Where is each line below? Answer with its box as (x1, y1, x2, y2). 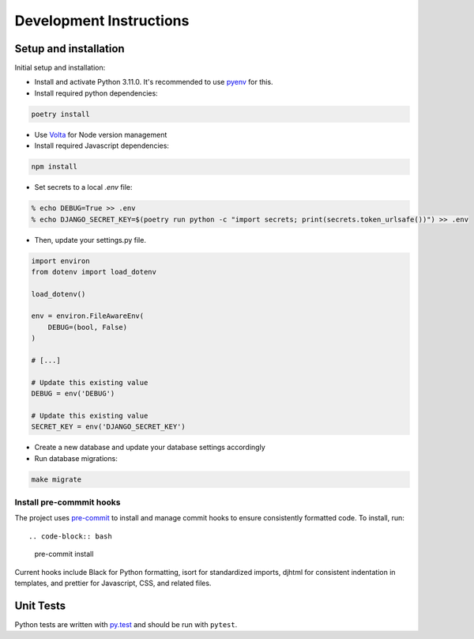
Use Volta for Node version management (34, 130, 167, 139)
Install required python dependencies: (34, 88, 158, 98)
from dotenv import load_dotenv (31, 267, 157, 276)
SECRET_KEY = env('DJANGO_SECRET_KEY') (31, 422, 186, 431)
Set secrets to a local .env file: (34, 183, 134, 192)
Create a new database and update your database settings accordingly (34, 443, 266, 452)
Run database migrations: (34, 453, 118, 463)
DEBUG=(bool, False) (47, 323, 128, 331)
